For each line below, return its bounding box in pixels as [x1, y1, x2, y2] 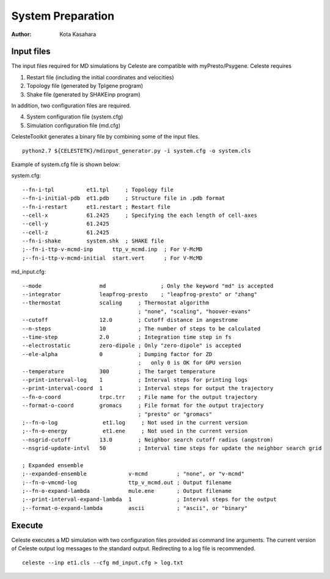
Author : [11, 31, 32, 38]
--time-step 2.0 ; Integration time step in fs [22, 333, 232, 340]
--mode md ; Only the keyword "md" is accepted [22, 282, 274, 289]
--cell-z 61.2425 [22, 229, 109, 236]
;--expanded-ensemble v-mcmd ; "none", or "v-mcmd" [22, 470, 244, 478]
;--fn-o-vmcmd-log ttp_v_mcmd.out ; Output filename [22, 479, 232, 486]
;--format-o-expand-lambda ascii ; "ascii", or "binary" [22, 504, 248, 511]
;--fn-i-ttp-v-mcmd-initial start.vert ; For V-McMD [22, 254, 203, 261]
